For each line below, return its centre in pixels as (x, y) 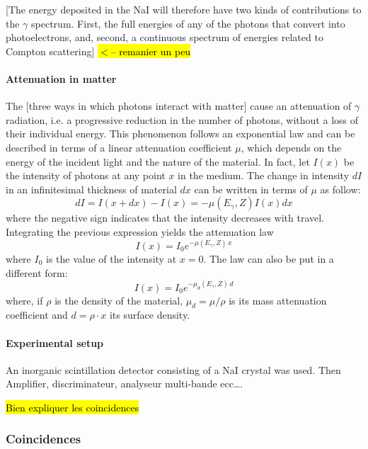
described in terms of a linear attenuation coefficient (119, 147)
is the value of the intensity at (111, 259)
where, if (24, 300)
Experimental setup (55, 342)
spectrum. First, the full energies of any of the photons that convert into (188, 23)
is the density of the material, (119, 300)
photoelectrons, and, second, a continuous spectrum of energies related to (165, 37)
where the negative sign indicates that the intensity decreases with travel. (165, 218)
